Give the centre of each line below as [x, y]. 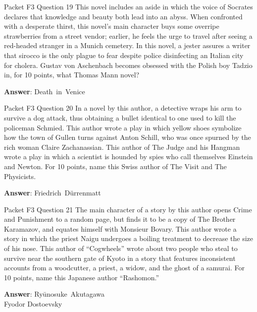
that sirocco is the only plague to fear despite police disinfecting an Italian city [124, 55]
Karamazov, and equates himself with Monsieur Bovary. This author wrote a [120, 228]
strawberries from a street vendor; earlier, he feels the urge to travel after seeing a [128, 35]
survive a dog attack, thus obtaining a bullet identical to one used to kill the [120, 117]
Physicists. [20, 176]
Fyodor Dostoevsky [33, 304]
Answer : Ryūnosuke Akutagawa [54, 294]
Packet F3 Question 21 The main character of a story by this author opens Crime [128, 209]
